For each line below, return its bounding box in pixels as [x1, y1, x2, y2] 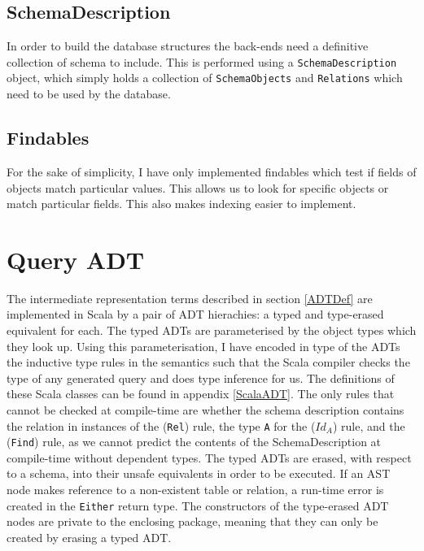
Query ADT [7, 242, 145, 275]
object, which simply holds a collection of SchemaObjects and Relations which [7, 69, 403, 86]
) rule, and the [332, 417, 405, 434]
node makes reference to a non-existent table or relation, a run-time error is [7, 481, 384, 498]
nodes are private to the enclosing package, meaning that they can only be [7, 513, 378, 530]
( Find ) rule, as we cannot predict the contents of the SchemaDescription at [7, 433, 382, 450]
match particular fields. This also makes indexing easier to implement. [7, 195, 356, 212]
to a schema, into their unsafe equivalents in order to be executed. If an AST [7, 465, 391, 482]
